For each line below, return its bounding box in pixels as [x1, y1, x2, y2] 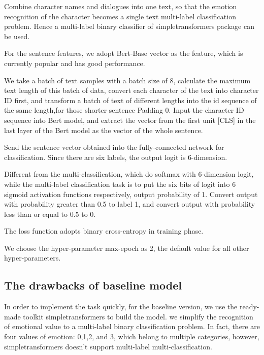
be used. [4, 30, 30, 41]
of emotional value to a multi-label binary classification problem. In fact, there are [4, 321, 260, 332]
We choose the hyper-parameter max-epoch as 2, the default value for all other [4, 242, 249, 253]
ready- [239, 301, 259, 312]
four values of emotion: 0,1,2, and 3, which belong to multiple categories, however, [4, 331, 259, 342]
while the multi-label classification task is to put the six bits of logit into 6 [4, 178, 236, 189]
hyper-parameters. [4, 252, 61, 263]
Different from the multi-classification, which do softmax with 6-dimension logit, [4, 169, 254, 179]
